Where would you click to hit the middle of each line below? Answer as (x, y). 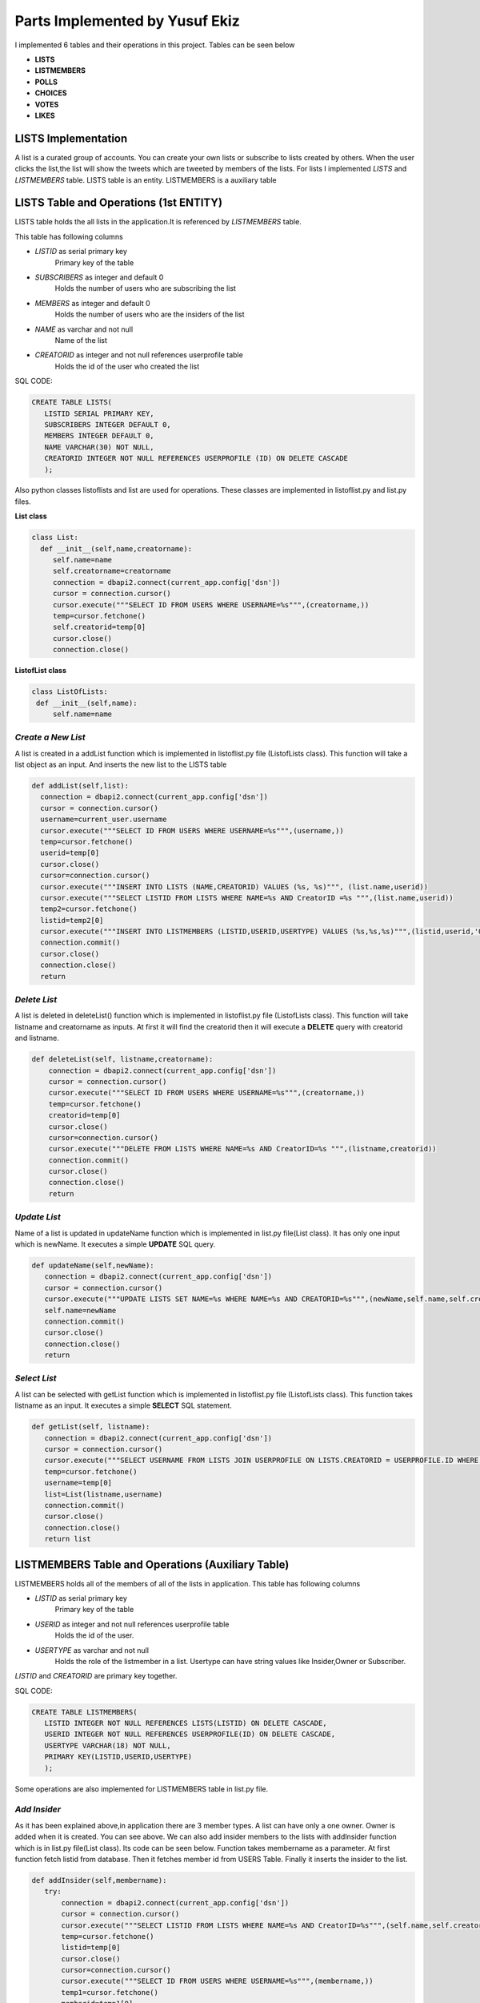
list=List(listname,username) (104, 1494)
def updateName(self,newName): (93, 1265)
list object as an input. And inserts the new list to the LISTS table (121, 764)
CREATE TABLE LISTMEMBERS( (84, 1712)
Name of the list (81, 340)
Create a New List (50, 737)
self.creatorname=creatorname (112, 571)
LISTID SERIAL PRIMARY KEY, (100, 413)
